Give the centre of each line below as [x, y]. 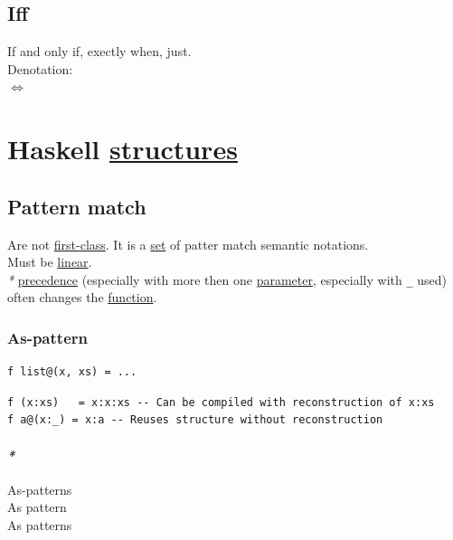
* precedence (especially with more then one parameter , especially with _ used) [227, 279]
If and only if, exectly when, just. [99, 51]
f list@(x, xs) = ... [72, 372]
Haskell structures [123, 149]
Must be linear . [50, 262]
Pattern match [77, 206]
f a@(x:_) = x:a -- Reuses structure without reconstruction [195, 420]
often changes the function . [82, 297]
